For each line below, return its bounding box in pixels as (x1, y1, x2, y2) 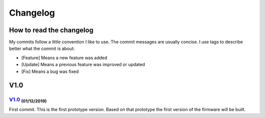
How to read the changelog (9, 26, 94, 34)
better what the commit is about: (9, 46, 75, 51)
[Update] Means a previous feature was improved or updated (21, 62, 145, 68)
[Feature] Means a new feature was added (21, 54, 107, 61)
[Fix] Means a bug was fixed (21, 69, 79, 74)
